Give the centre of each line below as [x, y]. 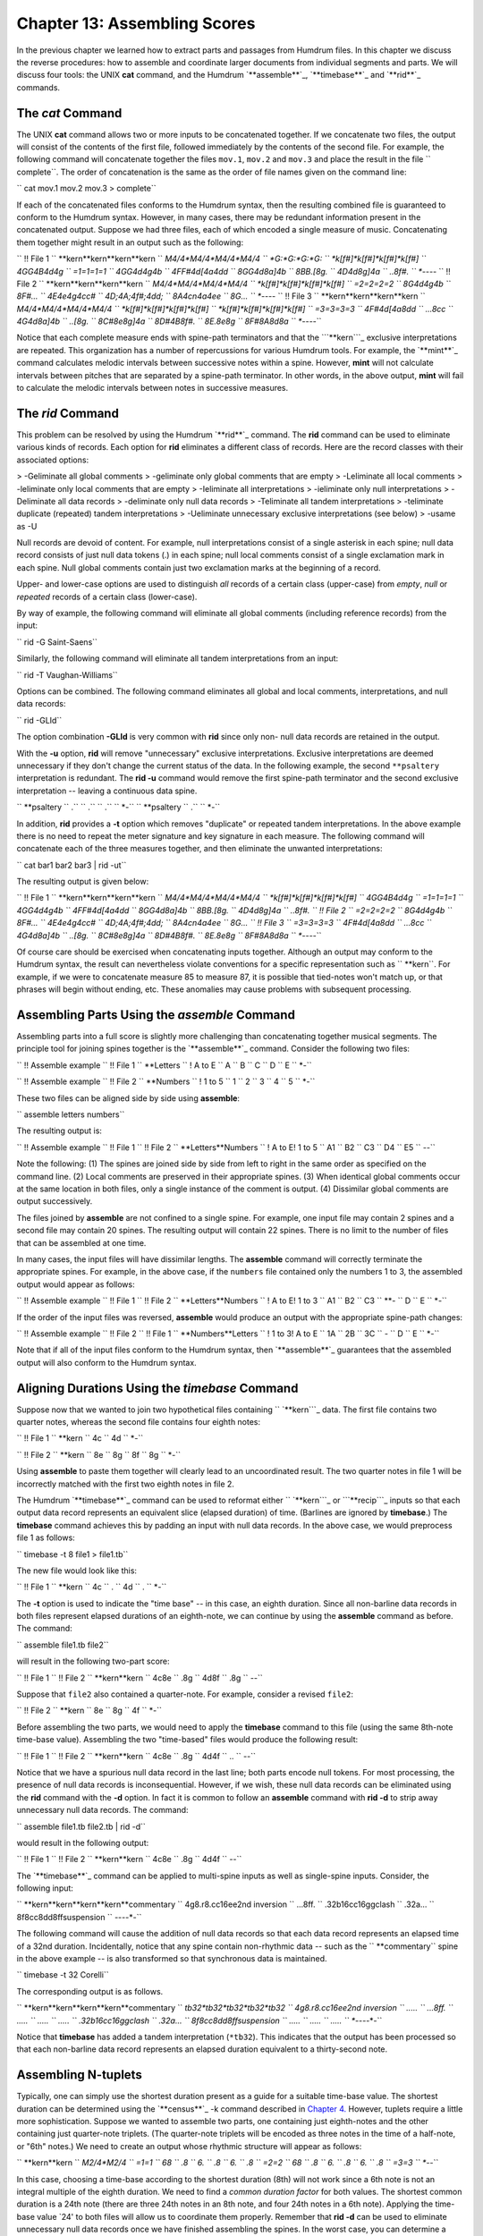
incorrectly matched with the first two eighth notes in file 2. [125, 1484]
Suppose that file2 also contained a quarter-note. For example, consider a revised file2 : [185, 1694]
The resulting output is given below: [83, 882]
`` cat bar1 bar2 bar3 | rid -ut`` [72, 865]
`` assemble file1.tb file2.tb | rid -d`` [81, 1826]
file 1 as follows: [46, 1537]
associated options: [53, 460]
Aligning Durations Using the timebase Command [157, 1388]
